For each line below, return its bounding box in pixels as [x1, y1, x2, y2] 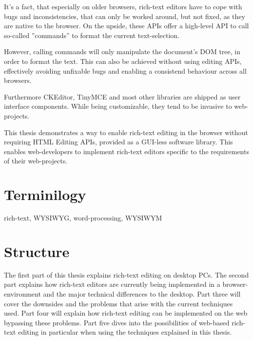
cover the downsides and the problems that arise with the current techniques [4, 298, 233, 308]
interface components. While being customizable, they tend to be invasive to [4, 101, 232, 111]
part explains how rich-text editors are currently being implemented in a [4, 279, 220, 289]
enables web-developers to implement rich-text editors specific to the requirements [4, 146, 249, 156]
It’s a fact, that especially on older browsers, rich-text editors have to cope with [4, 1, 242, 11]
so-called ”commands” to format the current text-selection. [4, 30, 180, 40]
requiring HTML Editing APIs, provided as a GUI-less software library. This [4, 137, 233, 147]
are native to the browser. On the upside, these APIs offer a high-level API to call [4, 20, 249, 31]
